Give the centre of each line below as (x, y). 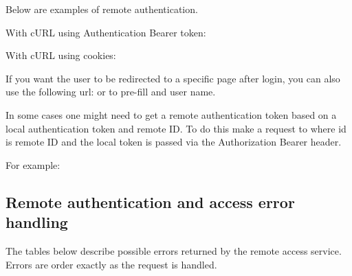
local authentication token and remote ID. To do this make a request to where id (176, 128)
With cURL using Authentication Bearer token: (106, 32)
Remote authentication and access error (150, 202)
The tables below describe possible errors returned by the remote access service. (174, 250)
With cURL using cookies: (61, 55)
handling (37, 222)
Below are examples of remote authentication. (102, 9)
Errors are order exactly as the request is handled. (111, 264)
